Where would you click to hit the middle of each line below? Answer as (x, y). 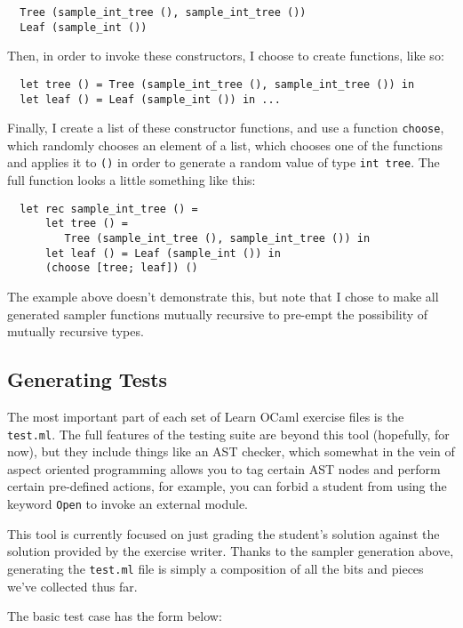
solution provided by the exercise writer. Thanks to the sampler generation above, (231, 551)
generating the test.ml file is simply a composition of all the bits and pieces (216, 568)
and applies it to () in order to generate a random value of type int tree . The (224, 162)
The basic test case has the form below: (115, 616)
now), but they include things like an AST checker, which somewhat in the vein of (231, 451)
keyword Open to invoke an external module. (128, 504)
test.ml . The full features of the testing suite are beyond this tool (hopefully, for (228, 434)
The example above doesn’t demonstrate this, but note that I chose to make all (223, 296)
